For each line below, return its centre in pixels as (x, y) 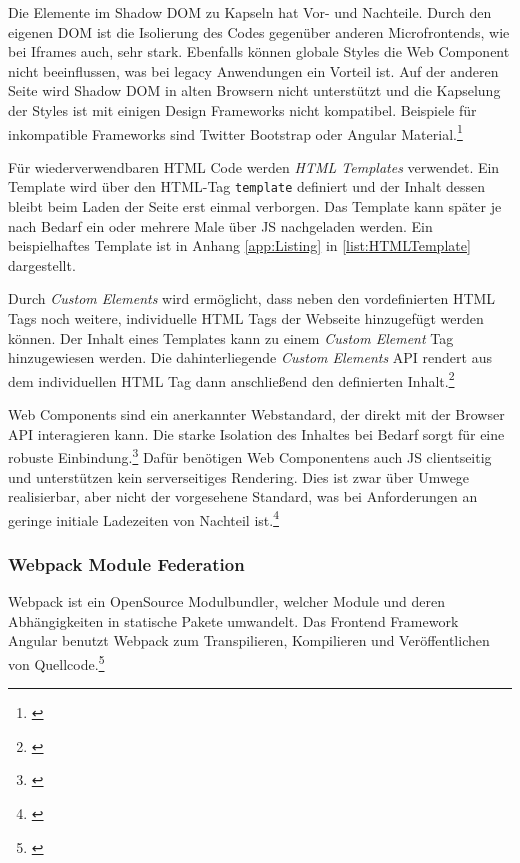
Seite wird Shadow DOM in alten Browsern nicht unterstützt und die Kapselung (254, 90)
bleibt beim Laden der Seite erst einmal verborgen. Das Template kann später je (255, 206)
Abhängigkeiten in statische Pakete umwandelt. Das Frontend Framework (233, 620)
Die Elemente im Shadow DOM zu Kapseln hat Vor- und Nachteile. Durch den (250, 12)
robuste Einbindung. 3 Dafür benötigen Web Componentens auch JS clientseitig (250, 455)
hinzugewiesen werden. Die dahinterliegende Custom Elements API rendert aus (250, 357)
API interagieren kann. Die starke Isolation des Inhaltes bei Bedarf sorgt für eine (256, 433)
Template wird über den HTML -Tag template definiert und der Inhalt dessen (247, 186)
